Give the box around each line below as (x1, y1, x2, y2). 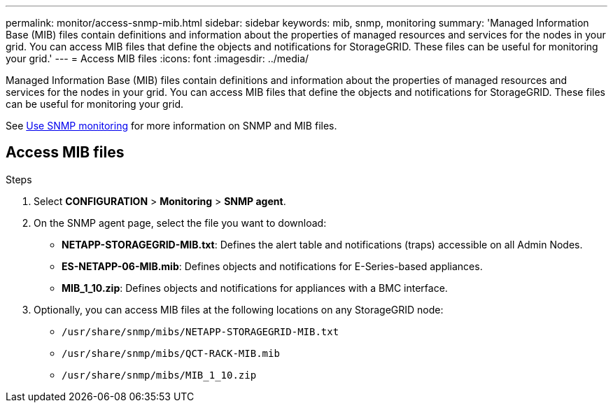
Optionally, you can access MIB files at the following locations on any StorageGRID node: (34, 303, 444, 316)
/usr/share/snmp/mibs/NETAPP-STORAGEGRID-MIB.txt (62, 325, 339, 337)
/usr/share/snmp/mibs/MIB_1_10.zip (62, 369, 257, 381)
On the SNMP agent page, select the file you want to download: (34, 216, 327, 229)
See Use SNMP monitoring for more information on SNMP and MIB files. (6, 120, 337, 132)
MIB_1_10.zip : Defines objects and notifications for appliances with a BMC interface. (62, 281, 448, 294)
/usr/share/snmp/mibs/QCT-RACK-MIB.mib (62, 347, 280, 359)
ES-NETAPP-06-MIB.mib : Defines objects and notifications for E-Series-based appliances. (62, 260, 483, 272)
